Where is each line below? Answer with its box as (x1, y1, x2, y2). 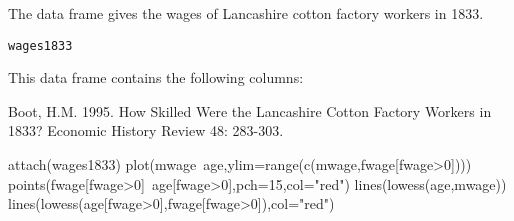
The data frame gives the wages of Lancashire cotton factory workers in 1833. (8, 3, 484, 23)
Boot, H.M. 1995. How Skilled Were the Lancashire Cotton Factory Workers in (8, 100, 492, 121)
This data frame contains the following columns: (8, 67, 304, 88)
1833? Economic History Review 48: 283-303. (8, 120, 284, 141)
